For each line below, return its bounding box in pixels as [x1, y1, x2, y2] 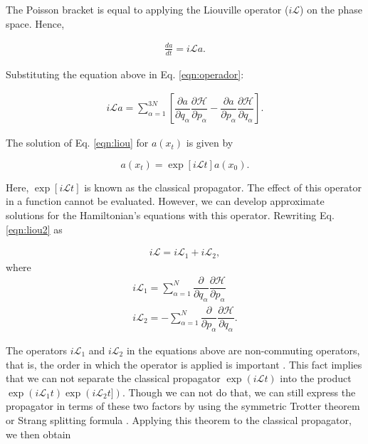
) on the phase [300, 2, 363, 16]
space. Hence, [6, 16, 65, 31]
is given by [186, 135, 233, 150]
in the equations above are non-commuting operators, [126, 343, 360, 358]
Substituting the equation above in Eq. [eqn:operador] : [6, 66, 244, 81]
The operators [6, 343, 68, 358]
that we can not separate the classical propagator [6, 371, 221, 386]
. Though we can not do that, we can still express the [122, 384, 356, 399]
